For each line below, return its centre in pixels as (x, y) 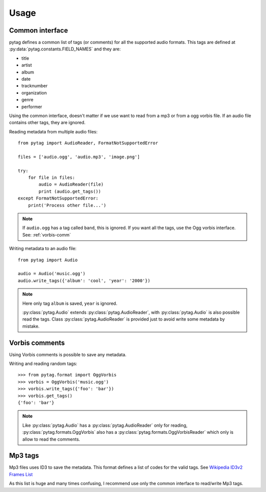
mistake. (31, 326)
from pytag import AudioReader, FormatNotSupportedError (88, 143)
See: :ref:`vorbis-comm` (47, 235)
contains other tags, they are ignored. (47, 123)
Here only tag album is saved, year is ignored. (70, 303)
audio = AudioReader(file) (71, 184)
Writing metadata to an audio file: (43, 248)
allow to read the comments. (51, 439)
